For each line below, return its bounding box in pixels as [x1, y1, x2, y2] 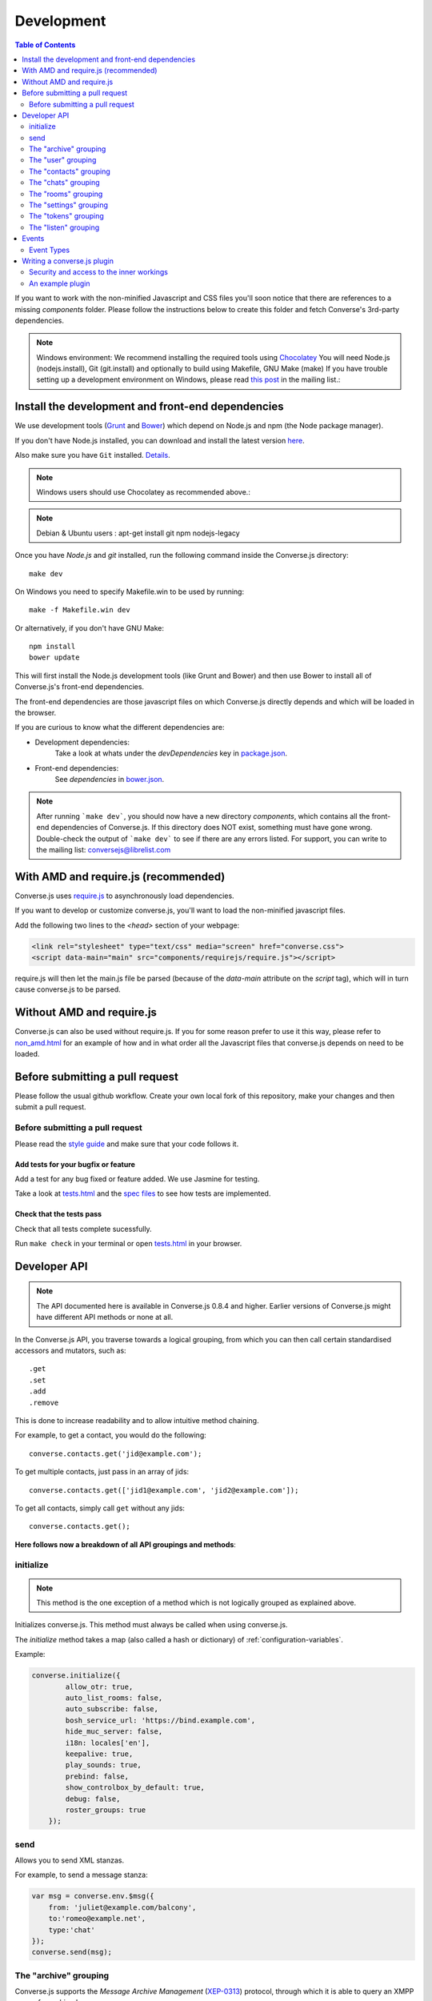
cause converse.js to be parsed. [14, 984, 121, 994]
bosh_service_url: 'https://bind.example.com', [65, 1715, 256, 1725]
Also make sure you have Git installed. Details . [14, 451, 171, 460]
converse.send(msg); [31, 1947, 112, 1957]
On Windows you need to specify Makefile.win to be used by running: [14, 587, 244, 596]
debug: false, [65, 1794, 121, 1803]
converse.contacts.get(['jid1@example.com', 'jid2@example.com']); [29, 1486, 299, 1494]
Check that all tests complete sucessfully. [14, 1224, 152, 1233]
